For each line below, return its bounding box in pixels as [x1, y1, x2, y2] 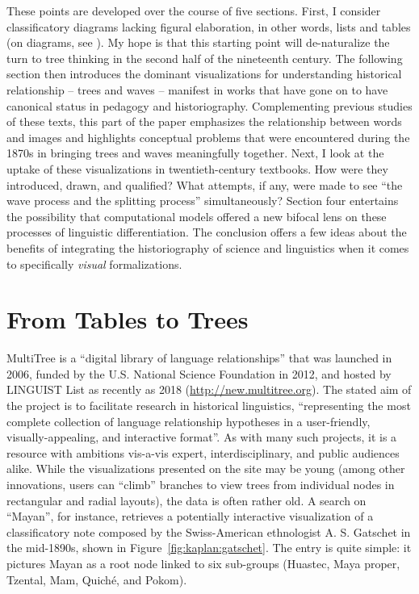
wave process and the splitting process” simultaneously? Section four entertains [6, 192, 399, 209]
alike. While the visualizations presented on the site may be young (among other [6, 460, 405, 477]
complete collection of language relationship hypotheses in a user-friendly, [6, 412, 371, 429]
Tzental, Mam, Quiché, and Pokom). [6, 571, 187, 588]
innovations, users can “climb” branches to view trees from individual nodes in [6, 475, 395, 492]
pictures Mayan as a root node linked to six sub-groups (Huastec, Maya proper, [6, 554, 400, 571]
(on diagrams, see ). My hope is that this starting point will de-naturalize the [6, 34, 390, 51]
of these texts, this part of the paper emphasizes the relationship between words [6, 113, 402, 130]
